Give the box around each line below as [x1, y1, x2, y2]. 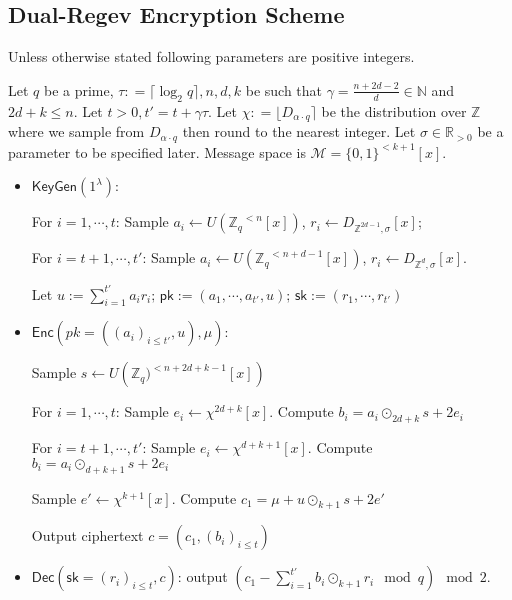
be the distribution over [321, 100, 467, 121]
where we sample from [8, 121, 145, 142]
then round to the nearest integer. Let [182, 121, 416, 142]
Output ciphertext [31, 525, 144, 546]
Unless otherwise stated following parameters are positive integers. [8, 46, 415, 67]
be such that [245, 79, 323, 100]
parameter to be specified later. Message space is [8, 141, 306, 162]
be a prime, [43, 79, 114, 100]
